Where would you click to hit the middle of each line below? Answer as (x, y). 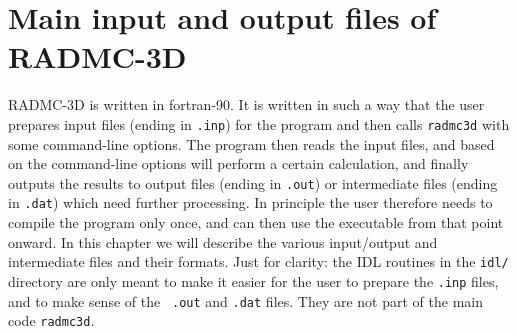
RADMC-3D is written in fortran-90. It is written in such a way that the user (246, 104)
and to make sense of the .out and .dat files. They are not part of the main (246, 300)
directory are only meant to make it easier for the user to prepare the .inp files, (253, 280)
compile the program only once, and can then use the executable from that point (256, 222)
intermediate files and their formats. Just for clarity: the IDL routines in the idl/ (258, 261)
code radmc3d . (51, 320)
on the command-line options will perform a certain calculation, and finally (238, 163)
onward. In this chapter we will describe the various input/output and (223, 241)
